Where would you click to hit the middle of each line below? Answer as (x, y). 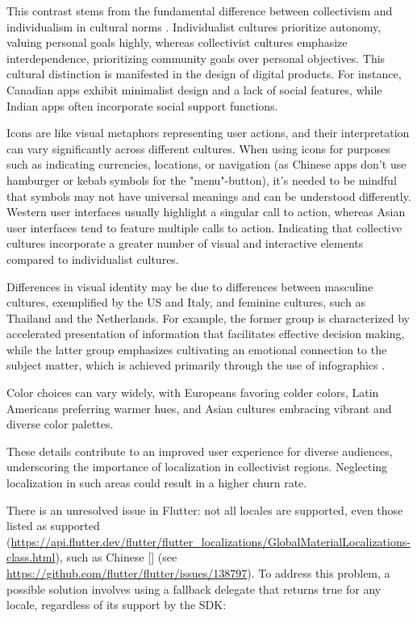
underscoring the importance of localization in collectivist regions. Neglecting (197, 467)
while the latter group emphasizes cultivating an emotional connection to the (197, 349)
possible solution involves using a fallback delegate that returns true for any (194, 589)
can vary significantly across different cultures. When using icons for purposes (198, 148)
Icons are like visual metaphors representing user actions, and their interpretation (208, 133)
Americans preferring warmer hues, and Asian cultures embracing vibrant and (199, 408)
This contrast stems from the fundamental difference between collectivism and (200, 10)
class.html (31, 557)
